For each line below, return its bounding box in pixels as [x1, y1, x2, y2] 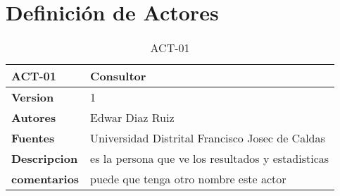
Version [11, 89, 54, 106]
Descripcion [11, 150, 78, 167]
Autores [11, 109, 56, 126]
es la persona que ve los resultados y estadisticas [90, 150, 329, 167]
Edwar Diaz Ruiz [90, 109, 175, 126]
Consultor [90, 68, 146, 85]
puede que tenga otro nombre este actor [90, 171, 287, 188]
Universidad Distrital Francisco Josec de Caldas [90, 130, 325, 147]
